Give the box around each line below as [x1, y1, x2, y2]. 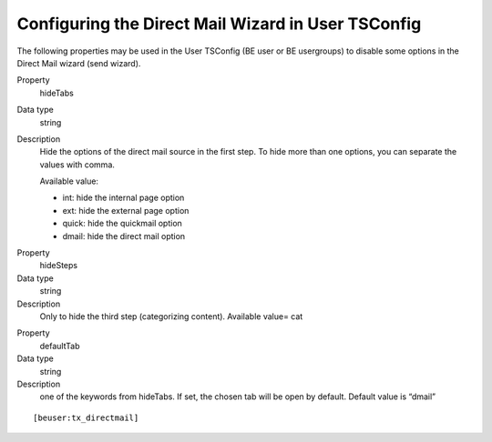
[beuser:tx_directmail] [33, 412, 139, 423]
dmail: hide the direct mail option [62, 230, 186, 241]
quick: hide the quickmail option [62, 218, 182, 229]
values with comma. [39, 159, 116, 170]
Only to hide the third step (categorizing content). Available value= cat [39, 310, 303, 322]
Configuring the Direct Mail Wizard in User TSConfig [16, 14, 422, 34]
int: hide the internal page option [62, 192, 185, 204]
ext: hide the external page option [62, 205, 190, 216]
